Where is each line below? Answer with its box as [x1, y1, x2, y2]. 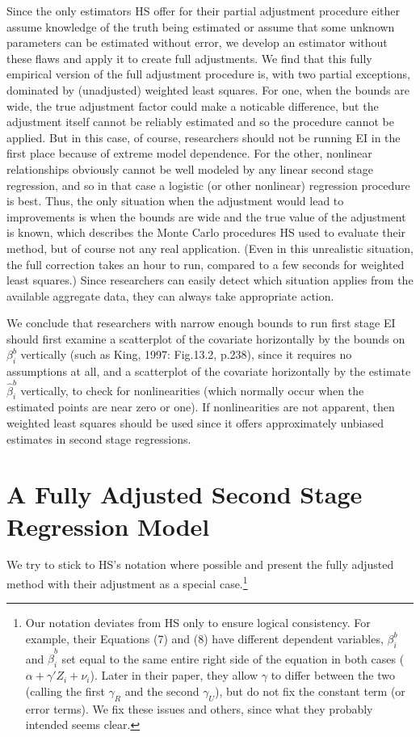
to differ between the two [271, 667, 395, 684]
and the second [124, 682, 199, 699]
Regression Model [6, 509, 210, 542]
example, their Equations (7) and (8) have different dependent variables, [25, 630, 384, 646]
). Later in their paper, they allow [90, 667, 258, 684]
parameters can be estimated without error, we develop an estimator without [6, 34, 388, 51]
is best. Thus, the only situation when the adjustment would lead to [6, 192, 344, 209]
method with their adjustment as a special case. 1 [6, 573, 248, 592]
